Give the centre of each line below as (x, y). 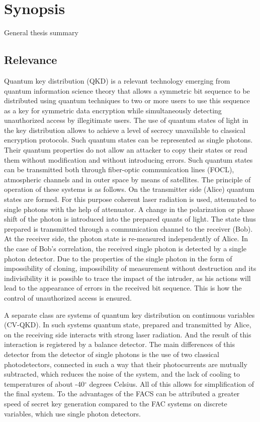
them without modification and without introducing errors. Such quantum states (128, 159)
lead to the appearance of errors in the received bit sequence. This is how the (123, 288)
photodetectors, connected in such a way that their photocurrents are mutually (126, 364)
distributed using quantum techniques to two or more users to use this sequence (127, 100)
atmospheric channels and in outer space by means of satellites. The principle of (127, 179)
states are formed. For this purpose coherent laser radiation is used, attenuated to (130, 199)
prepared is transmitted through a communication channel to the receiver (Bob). (128, 228)
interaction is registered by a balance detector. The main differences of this (119, 344)
